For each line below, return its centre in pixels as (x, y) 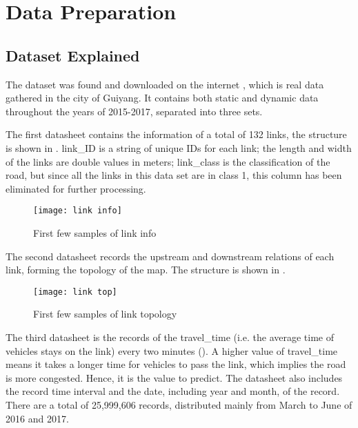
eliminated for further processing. (76, 188)
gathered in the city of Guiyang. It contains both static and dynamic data (162, 98)
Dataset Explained (73, 55)
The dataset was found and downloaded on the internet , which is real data (165, 84)
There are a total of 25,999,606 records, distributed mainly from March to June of (179, 404)
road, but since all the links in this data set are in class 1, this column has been (174, 175)
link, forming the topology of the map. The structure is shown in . (146, 270)
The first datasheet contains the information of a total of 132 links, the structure (176, 134)
